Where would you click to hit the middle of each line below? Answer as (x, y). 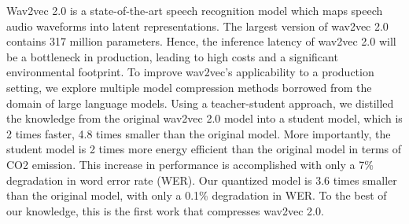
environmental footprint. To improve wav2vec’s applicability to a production (190, 72)
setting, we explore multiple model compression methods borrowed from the (189, 87)
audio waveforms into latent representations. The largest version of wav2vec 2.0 (197, 26)
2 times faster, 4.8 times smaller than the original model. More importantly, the (199, 133)
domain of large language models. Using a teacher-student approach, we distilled (200, 103)
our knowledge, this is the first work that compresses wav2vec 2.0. (165, 210)
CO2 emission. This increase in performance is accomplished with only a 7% (190, 164)
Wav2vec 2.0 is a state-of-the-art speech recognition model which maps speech (195, 10)
